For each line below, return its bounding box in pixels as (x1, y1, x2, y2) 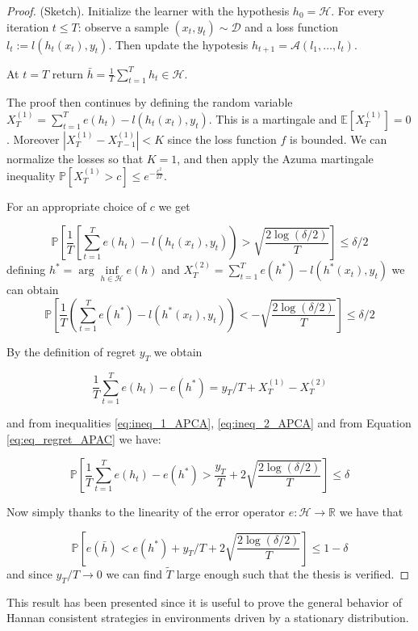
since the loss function (167, 130, 277, 147)
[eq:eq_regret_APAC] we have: (6, 430, 161, 447)
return (52, 65, 83, 82)
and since (6, 565, 52, 582)
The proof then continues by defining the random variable (6, 94, 293, 111)
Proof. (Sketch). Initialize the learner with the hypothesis (6, 2, 290, 19)
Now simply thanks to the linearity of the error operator (6, 503, 285, 520)
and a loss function (245, 18, 338, 35)
